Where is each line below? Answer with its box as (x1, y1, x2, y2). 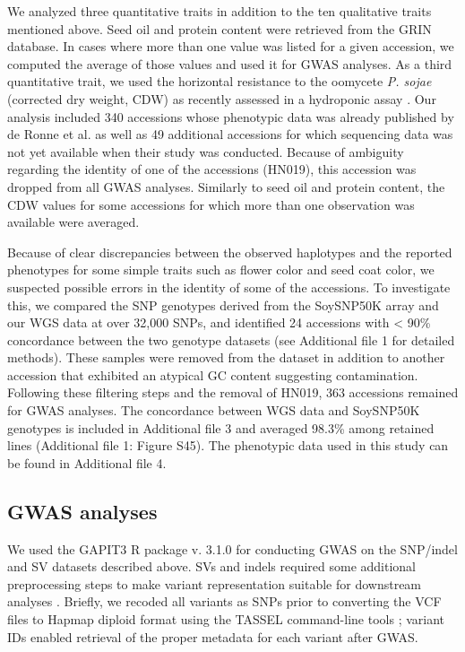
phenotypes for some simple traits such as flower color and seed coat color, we (7, 260, 435, 279)
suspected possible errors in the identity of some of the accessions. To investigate (7, 277, 451, 296)
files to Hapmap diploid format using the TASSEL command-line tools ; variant (7, 610, 445, 629)
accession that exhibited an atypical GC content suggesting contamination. (7, 365, 418, 384)
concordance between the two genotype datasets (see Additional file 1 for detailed (7, 330, 455, 349)
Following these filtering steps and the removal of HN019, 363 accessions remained (7, 383, 459, 402)
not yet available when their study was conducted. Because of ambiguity (7, 142, 404, 161)
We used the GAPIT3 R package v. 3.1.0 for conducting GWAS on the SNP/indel (7, 539, 458, 558)
